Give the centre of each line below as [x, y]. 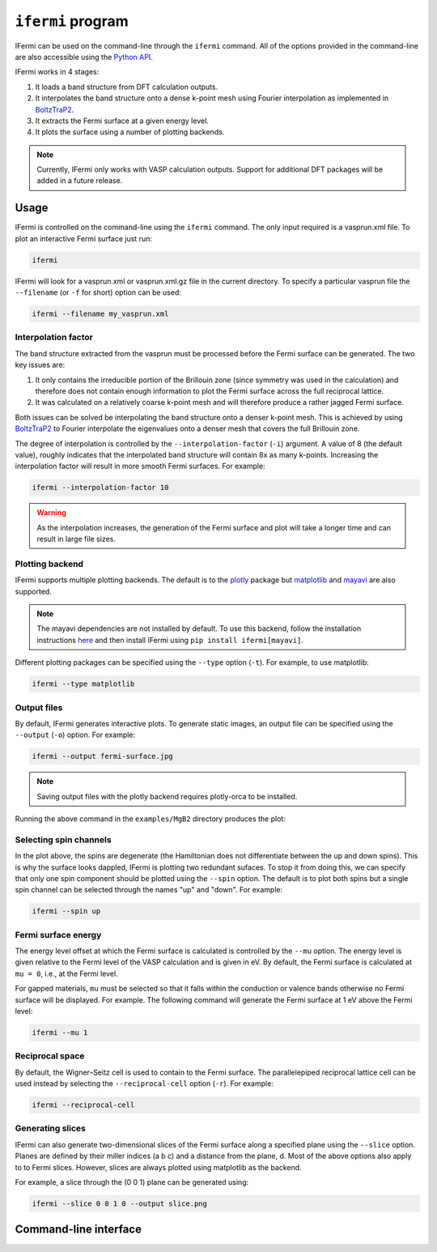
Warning [51, 513]
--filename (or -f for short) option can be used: [98, 292]
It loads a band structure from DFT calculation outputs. [127, 87]
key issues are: [40, 365]
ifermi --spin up [66, 911]
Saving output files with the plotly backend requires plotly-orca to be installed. [167, 796]
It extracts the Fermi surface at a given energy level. [122, 121]
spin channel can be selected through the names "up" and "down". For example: [149, 890]
